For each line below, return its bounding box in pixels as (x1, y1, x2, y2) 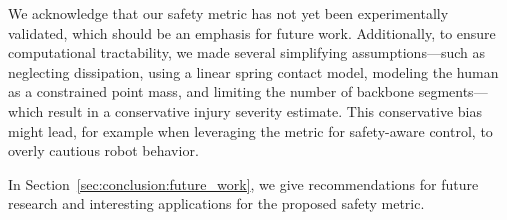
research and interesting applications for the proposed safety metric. (8, 193, 425, 214)
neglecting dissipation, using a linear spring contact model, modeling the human (8, 61, 499, 82)
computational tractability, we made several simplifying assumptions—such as (8, 42, 486, 63)
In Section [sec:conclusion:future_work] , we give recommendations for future (8, 173, 479, 194)
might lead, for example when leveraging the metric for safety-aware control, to (8, 120, 493, 141)
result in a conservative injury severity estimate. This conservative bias (48, 100, 482, 121)
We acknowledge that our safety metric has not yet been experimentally (8, 3, 449, 23)
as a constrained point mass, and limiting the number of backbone (8, 81, 415, 102)
